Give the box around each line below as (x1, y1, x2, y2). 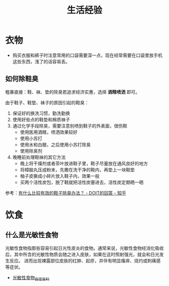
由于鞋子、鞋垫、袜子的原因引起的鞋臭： (5, 99, 89, 105)
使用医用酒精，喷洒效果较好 (20, 129, 78, 135)
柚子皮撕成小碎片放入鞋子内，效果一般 (20, 173, 100, 179)
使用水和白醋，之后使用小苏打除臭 (20, 141, 91, 148)
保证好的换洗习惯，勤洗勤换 (12, 110, 70, 116)
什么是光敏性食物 (5, 231, 58, 239)
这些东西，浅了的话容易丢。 (12, 58, 70, 64)
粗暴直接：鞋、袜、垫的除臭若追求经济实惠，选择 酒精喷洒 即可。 (5, 89, 140, 95)
